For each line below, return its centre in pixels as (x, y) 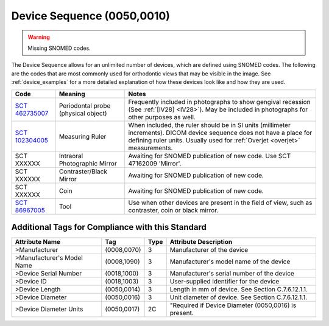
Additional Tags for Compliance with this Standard (109, 227)
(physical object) (83, 113)
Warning (39, 37)
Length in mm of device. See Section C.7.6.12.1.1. (239, 290)
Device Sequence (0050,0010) (91, 16)
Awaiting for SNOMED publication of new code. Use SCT (210, 156)
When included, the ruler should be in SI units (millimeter (209, 125)
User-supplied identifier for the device (225, 282)
